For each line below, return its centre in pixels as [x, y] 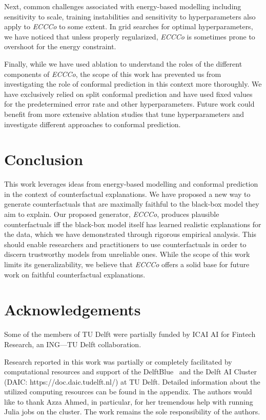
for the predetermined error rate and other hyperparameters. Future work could [129, 104]
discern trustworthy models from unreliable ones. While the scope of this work [127, 254]
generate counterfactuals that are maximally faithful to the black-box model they [132, 204]
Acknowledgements [73, 309]
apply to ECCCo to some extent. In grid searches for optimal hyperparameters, [129, 26]
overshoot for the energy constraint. [60, 46]
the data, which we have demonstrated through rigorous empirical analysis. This [130, 234]
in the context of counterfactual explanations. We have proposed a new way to [127, 194]
